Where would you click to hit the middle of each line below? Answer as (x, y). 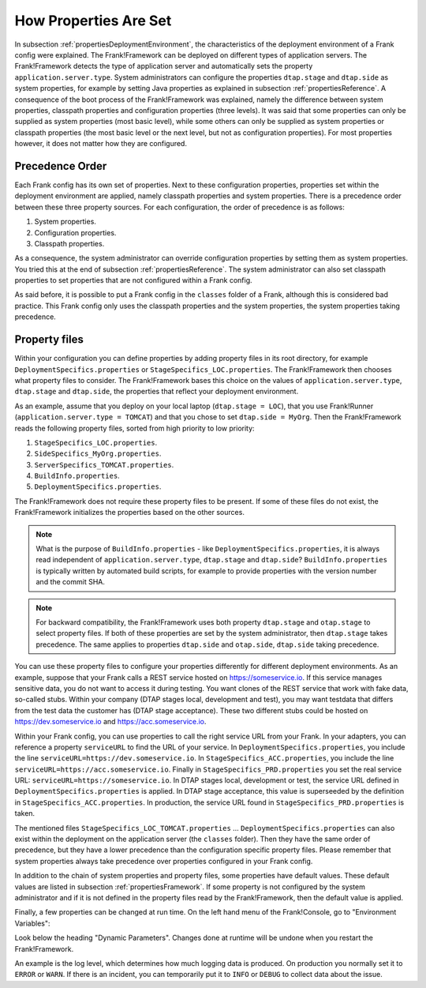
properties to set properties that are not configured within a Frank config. (133, 280)
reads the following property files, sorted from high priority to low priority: (135, 428)
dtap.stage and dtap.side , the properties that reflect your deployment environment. (157, 392)
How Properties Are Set (93, 21)
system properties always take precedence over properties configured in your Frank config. (164, 861)
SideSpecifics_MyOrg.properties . (98, 453)
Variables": (32, 923)
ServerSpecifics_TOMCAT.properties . (104, 464)
